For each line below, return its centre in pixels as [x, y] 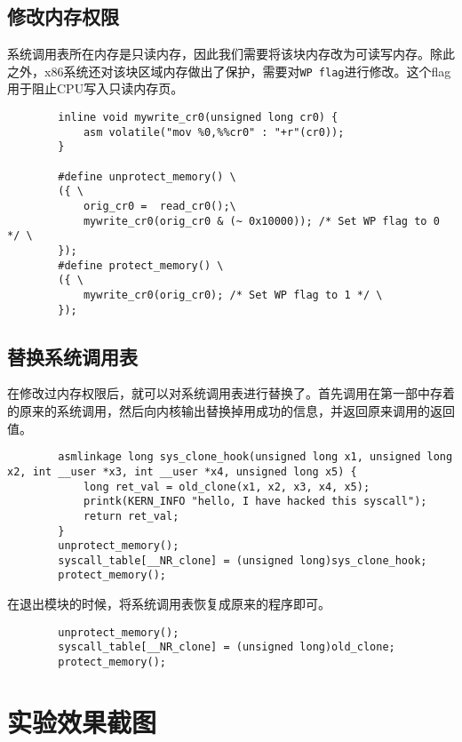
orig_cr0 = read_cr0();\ [159, 206]
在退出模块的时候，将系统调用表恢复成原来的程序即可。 [169, 604]
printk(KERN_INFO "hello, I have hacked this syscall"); [255, 502]
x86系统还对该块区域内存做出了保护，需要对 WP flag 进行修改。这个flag [247, 71]
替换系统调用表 [72, 356]
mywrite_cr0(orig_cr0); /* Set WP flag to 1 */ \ [233, 295]
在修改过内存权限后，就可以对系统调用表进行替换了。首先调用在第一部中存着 [231, 393]
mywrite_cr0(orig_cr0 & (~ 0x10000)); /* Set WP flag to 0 [261, 221]
